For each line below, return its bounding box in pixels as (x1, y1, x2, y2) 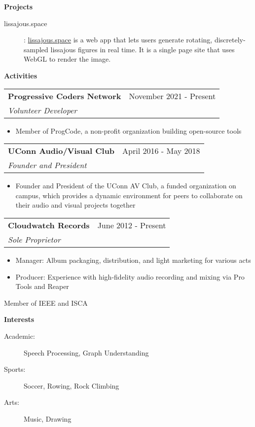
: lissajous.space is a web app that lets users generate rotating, (24, 35, 213, 45)
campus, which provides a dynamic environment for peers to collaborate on (15, 190, 243, 200)
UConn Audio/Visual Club (8, 145, 115, 157)
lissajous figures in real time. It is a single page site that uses (50, 44, 235, 54)
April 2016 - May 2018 (122, 145, 200, 157)
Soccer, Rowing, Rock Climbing (24, 380, 119, 391)
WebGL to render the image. (24, 54, 111, 64)
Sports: (4, 364, 26, 374)
